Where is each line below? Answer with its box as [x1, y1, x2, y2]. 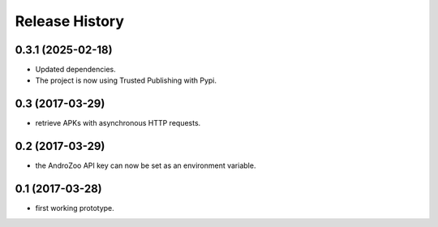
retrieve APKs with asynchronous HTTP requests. [35, 118, 201, 128]
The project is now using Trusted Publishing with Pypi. [35, 75, 217, 85]
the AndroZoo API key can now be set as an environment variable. [35, 161, 256, 170]
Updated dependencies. [35, 65, 117, 75]
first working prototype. [35, 203, 115, 213]
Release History [15, 12, 125, 30]
